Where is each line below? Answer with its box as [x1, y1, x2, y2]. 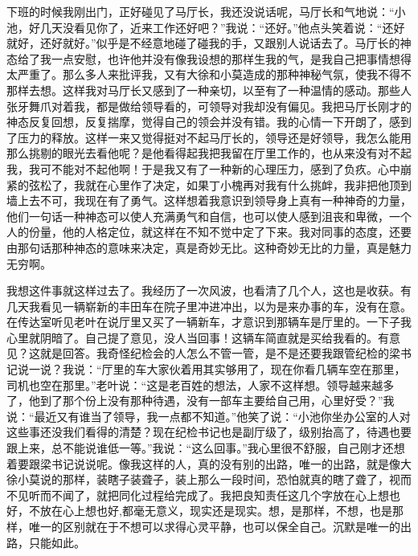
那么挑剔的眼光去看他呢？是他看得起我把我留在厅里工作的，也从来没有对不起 [6, 145, 412, 161]
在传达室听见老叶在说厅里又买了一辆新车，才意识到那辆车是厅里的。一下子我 [6, 313, 412, 330]
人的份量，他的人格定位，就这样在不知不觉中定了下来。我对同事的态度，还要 [6, 223, 412, 240]
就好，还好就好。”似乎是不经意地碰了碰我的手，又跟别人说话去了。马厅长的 [6, 35, 400, 51]
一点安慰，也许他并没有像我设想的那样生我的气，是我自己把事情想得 [51, 50, 412, 67]
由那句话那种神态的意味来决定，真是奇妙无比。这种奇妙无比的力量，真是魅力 [6, 239, 412, 256]
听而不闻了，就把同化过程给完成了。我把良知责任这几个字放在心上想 [28, 486, 389, 503]
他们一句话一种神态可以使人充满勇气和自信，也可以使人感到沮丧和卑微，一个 [6, 207, 412, 224]
